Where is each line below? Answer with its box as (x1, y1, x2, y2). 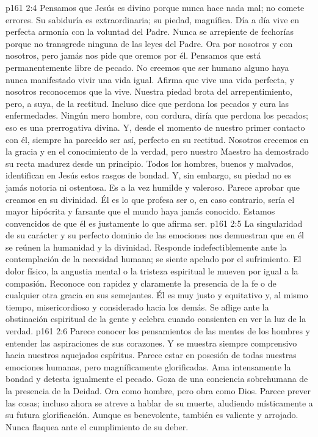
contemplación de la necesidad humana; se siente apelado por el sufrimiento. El (5, 252, 302, 265)
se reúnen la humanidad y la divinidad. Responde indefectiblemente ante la (5, 240, 287, 253)
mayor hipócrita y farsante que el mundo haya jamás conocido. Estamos (5, 205, 275, 218)
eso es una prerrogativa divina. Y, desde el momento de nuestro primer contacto (5, 120, 305, 133)
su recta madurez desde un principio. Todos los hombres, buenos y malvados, (5, 156, 294, 169)
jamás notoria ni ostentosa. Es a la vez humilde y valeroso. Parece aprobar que (5, 180, 300, 193)
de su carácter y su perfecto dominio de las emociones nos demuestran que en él (5, 229, 304, 241)
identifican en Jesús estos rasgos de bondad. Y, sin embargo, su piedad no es (5, 169, 292, 182)
